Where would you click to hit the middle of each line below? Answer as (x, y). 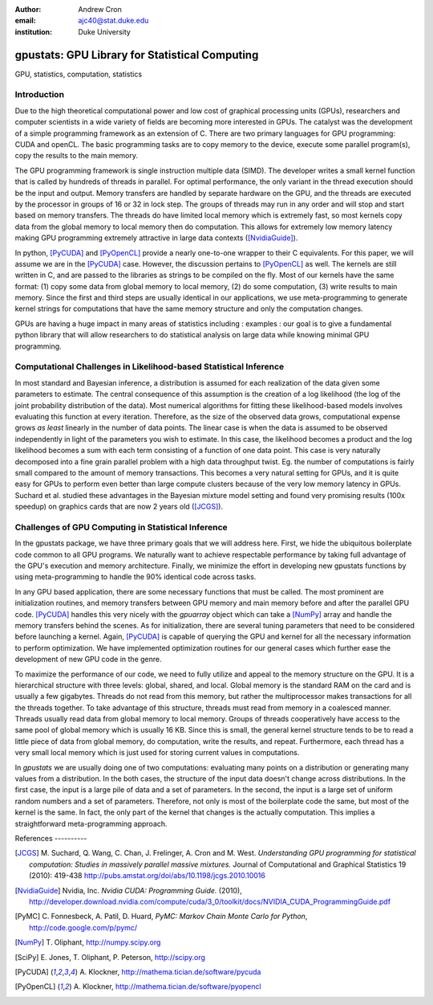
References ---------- (51, 838)
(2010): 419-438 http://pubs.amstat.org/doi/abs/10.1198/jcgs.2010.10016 (148, 876)
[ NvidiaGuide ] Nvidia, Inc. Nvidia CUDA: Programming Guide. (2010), (128, 890)
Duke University (105, 31)
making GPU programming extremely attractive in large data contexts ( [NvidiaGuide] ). (156, 238)
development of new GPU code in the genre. (88, 660)
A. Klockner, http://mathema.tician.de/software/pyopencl (167, 987)
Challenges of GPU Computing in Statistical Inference (121, 527)
